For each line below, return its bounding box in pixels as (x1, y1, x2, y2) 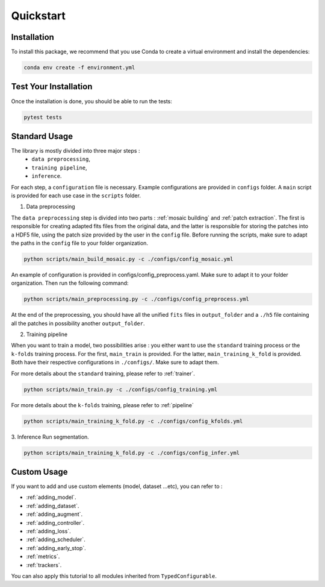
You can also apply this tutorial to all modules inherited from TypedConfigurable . (11, 572, 217, 579)
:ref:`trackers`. (26, 561, 62, 568)
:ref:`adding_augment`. (26, 510, 83, 518)
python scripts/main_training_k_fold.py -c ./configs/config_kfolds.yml (23, 417, 243, 425)
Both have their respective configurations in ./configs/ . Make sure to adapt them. (11, 359, 219, 366)
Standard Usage (11, 131, 73, 141)
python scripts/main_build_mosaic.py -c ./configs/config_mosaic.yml (23, 255, 234, 262)
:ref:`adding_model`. (26, 493, 76, 501)
